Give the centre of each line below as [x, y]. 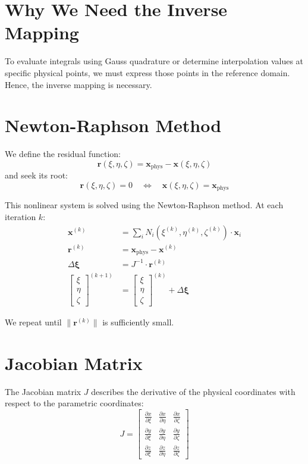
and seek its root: [36, 175]
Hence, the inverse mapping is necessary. [78, 84]
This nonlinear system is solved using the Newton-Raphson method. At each [144, 205]
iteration [21, 216]
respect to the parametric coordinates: [74, 403]
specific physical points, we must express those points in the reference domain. [147, 72]
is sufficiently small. [138, 322]
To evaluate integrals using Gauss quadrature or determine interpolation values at [154, 61]
